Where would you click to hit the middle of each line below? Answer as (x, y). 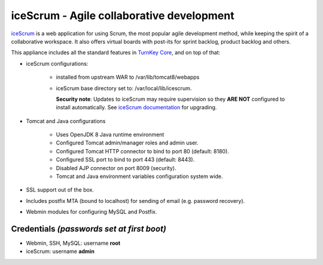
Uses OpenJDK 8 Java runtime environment (110, 135)
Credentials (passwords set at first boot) (89, 229)
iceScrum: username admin (60, 251)
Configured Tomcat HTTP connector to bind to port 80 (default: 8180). (143, 151)
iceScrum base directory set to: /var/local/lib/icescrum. (124, 88)
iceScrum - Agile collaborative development (123, 16)
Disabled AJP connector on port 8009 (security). (116, 168)
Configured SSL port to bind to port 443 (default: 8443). (125, 160)
